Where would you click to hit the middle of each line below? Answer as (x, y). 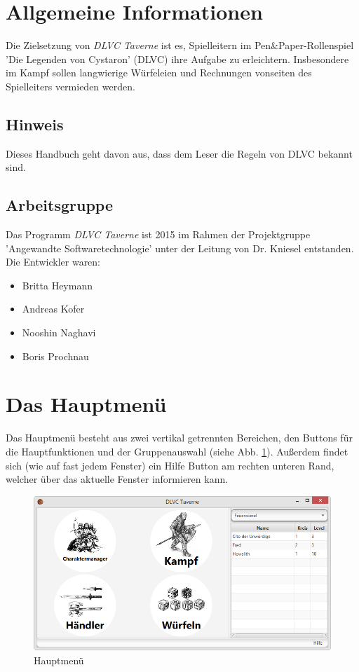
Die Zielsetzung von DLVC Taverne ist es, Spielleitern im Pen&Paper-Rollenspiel (180, 45)
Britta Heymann (57, 285)
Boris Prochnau (55, 356)
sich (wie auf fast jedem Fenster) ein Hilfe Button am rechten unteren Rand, (170, 465)
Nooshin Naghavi (59, 332)
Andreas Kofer (53, 309)
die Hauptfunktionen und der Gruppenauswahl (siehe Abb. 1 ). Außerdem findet (177, 451)
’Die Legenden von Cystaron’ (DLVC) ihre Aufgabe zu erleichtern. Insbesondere (177, 59)
